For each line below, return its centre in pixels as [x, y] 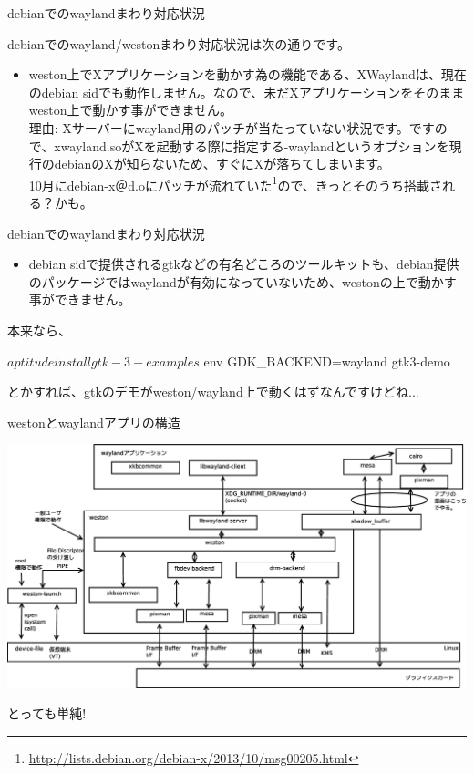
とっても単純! [47, 713]
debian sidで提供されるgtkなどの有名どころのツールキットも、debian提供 [244, 264]
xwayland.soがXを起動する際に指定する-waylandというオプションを [252, 145]
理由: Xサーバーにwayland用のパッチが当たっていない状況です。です [232, 127]
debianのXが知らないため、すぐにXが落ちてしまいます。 [222, 164]
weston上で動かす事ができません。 [131, 110]
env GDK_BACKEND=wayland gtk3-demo [327, 361]
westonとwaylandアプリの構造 [94, 422]
